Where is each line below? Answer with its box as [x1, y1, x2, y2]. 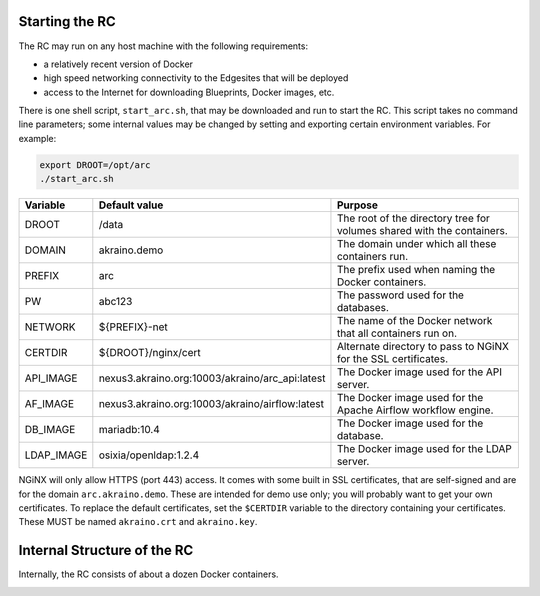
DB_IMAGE [24, 423, 76, 437]
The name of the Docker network [336, 314, 493, 328]
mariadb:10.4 [98, 423, 160, 437]
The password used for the [336, 288, 465, 302]
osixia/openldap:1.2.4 [98, 448, 200, 462]
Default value [98, 198, 164, 212]
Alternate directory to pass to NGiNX [336, 340, 510, 354]
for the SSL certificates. [336, 352, 449, 366]
